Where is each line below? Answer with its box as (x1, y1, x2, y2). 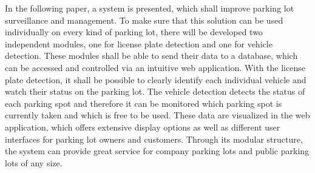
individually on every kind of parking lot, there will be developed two (5, 25, 263, 38)
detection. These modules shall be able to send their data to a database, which (5, 49, 298, 62)
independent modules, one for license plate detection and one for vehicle (5, 37, 273, 50)
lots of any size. (5, 156, 63, 169)
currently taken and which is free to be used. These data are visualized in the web (5, 109, 310, 121)
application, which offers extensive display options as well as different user (5, 120, 280, 133)
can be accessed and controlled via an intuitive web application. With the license (5, 61, 305, 73)
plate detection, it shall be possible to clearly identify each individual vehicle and (5, 73, 307, 86)
